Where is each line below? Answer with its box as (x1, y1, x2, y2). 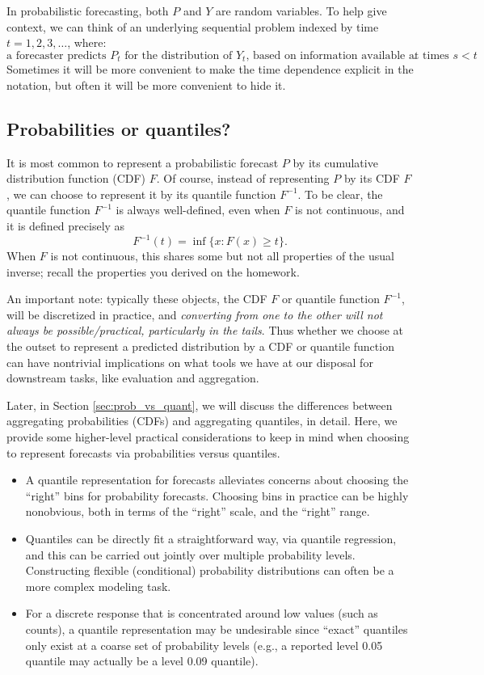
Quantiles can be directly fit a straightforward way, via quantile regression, (25, 530, 397, 546)
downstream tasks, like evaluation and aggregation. (6, 369, 259, 386)
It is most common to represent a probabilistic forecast (6, 154, 279, 171)
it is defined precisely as (6, 217, 125, 234)
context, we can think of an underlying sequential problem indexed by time (6, 18, 379, 35)
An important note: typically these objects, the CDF (6, 290, 267, 307)
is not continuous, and (294, 201, 405, 218)
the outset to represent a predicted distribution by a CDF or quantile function (6, 338, 394, 355)
